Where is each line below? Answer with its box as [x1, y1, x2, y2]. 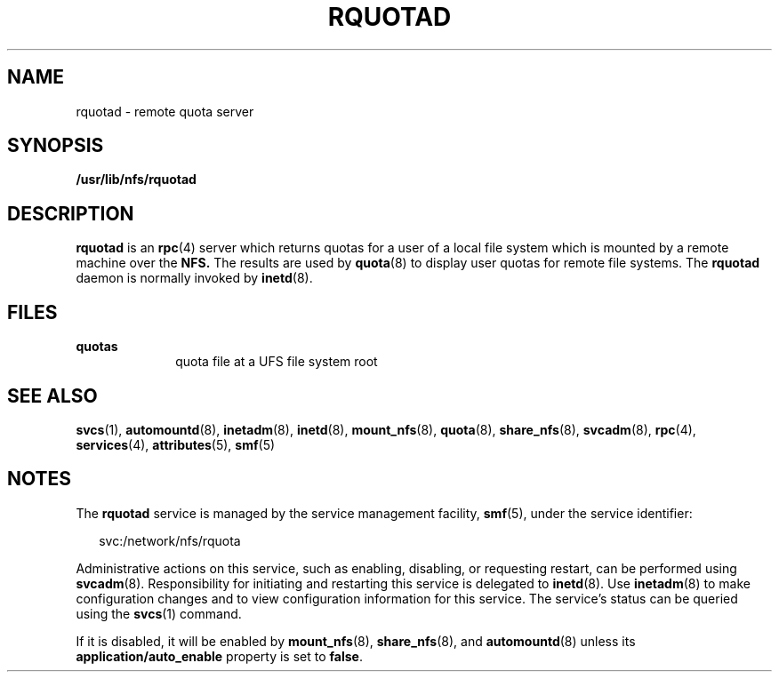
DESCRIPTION [7, 202, 134, 225]
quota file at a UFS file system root [175, 354, 378, 370]
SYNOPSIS [7, 134, 104, 157]
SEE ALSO [7, 384, 98, 407]
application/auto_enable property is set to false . [76, 648, 363, 664]
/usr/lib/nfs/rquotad [76, 172, 197, 188]
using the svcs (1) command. [76, 605, 242, 621]
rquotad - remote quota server [76, 103, 254, 119]
